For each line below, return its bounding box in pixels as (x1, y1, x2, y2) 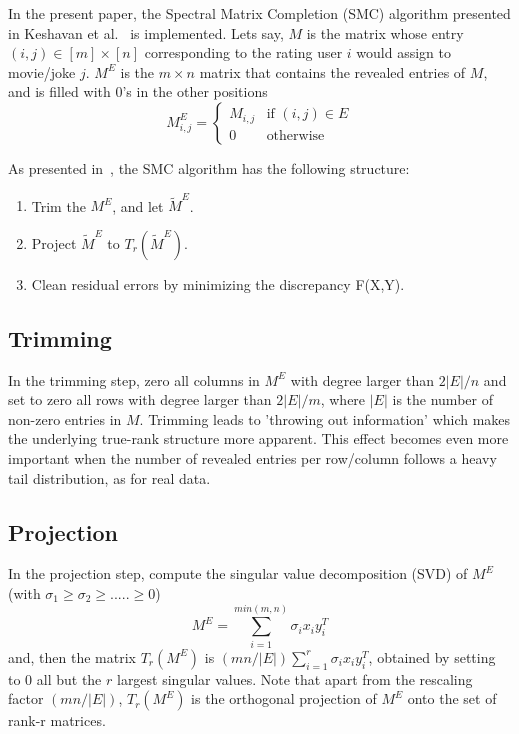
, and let (112, 195, 164, 216)
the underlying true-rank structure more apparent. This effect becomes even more (8, 428, 509, 449)
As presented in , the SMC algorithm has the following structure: (8, 157, 410, 178)
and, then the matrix (8, 646, 137, 667)
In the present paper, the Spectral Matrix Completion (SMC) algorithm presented (8, 3, 511, 23)
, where (320, 389, 366, 410)
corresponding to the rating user (144, 42, 343, 63)
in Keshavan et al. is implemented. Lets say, (8, 22, 284, 43)
